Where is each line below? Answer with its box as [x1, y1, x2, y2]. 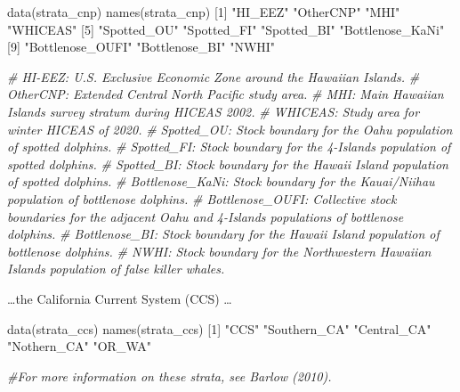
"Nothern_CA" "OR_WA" [7, 337, 151, 355]
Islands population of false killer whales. [7, 259, 225, 278]
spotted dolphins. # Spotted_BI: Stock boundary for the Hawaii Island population [7, 154, 448, 173]
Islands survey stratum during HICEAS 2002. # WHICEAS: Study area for [7, 102, 420, 120]
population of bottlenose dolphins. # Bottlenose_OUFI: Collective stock [7, 189, 397, 208]
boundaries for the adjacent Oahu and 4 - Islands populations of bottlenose [7, 207, 404, 225]
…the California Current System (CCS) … [7, 289, 232, 307]
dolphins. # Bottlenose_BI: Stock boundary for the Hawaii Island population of [7, 225, 440, 243]
